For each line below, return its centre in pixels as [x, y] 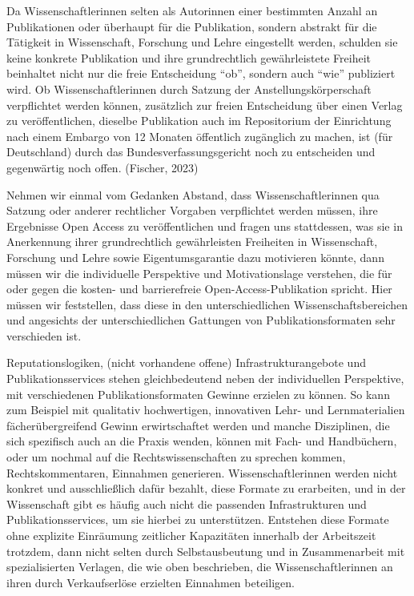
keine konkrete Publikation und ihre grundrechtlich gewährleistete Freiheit [189, 57]
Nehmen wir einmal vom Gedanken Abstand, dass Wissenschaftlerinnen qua [193, 194]
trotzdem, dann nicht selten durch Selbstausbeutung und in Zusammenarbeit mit [206, 551]
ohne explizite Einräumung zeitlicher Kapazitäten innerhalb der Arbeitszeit [191, 535]
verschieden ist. [44, 335]
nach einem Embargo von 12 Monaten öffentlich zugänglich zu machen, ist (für [200, 136]
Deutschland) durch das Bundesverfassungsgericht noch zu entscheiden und [191, 152]
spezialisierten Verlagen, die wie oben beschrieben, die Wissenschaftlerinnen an [200, 567]
